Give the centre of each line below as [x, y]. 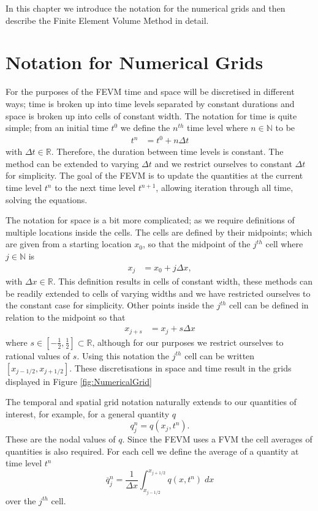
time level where [218, 128]
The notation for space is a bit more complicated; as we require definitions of [150, 220]
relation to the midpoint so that [66, 317]
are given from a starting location [69, 244]
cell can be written [220, 355]
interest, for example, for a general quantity [88, 413]
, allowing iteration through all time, [225, 187]
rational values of [38, 355]
